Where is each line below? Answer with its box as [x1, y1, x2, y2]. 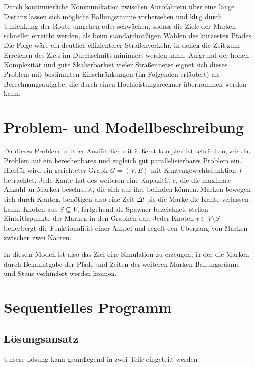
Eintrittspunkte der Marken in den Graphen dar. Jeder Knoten [4, 213, 194, 223]
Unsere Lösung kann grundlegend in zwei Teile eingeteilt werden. [4, 354, 199, 364]
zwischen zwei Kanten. [4, 232, 72, 243]
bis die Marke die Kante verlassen [147, 194, 249, 204]
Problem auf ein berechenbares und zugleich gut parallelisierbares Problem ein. [4, 155, 242, 165]
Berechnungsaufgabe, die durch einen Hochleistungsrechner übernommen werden [4, 78, 247, 89]
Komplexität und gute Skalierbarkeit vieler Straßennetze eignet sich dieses [4, 59, 227, 69]
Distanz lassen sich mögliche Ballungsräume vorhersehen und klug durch [4, 11, 222, 21]
